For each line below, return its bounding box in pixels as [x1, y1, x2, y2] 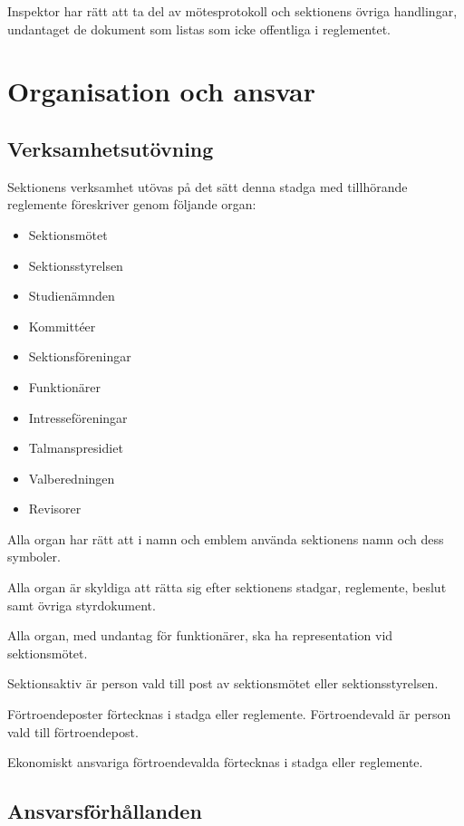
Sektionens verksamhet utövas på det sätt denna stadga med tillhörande [7, 177, 408, 196]
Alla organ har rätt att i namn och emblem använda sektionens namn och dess [7, 529, 444, 548]
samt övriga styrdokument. [7, 595, 156, 614]
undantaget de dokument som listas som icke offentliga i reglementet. [7, 19, 391, 38]
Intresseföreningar [28, 408, 128, 427]
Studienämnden [28, 286, 115, 305]
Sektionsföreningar [28, 347, 131, 366]
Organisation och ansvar [7, 72, 315, 110]
